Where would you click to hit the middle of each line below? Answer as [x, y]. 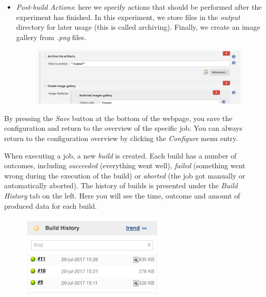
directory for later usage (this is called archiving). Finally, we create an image [138, 27]
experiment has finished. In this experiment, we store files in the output [128, 17]
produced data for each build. [50, 205]
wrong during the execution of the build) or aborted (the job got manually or [125, 175]
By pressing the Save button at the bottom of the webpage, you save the [118, 118]
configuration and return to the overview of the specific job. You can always [123, 128]
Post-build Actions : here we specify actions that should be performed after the [139, 7]
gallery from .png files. [51, 37]
